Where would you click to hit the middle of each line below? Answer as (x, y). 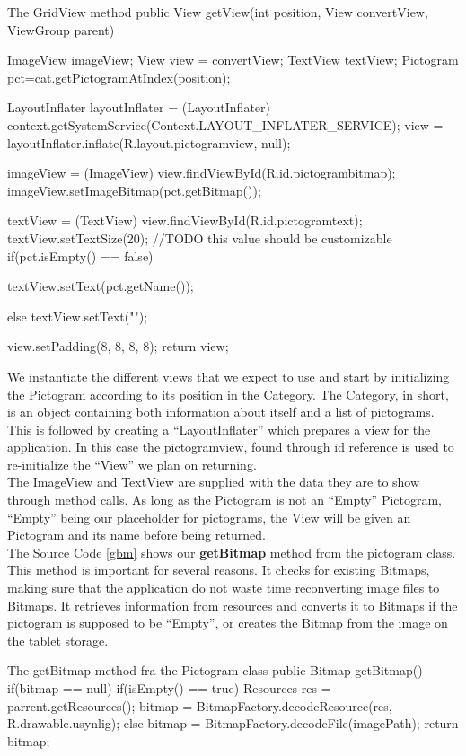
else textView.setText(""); (78, 316)
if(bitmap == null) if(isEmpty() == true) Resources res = (169, 688)
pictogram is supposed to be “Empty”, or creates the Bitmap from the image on (228, 623)
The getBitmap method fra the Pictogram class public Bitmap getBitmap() (215, 670)
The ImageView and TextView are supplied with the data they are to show (214, 482)
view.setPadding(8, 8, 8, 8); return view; (118, 346)
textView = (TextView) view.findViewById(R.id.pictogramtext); (185, 220)
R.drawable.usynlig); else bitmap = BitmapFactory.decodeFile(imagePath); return (233, 723)
